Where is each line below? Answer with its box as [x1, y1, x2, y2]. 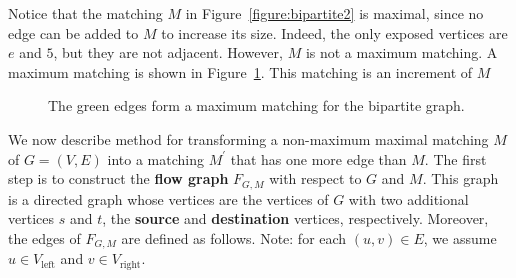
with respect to [269, 168, 362, 189]
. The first [424, 148, 487, 169]
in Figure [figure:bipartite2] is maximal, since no [185, 3, 484, 23]
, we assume [423, 227, 497, 248]
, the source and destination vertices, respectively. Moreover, [102, 208, 489, 229]
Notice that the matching [8, 3, 163, 23]
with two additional [348, 188, 469, 209]
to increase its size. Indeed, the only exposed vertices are [161, 22, 508, 43]
